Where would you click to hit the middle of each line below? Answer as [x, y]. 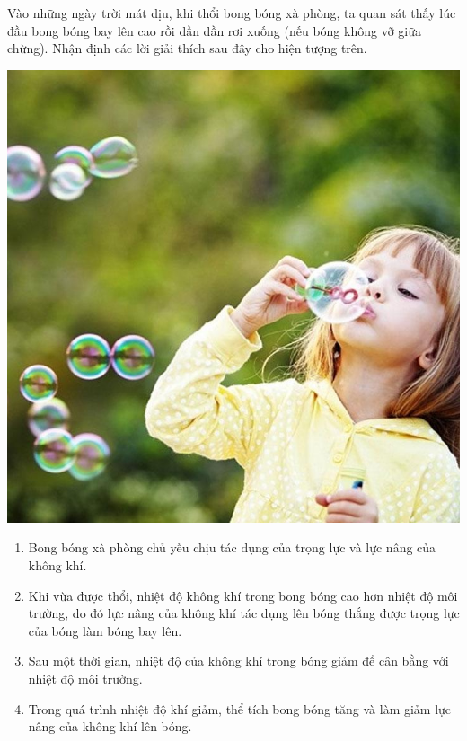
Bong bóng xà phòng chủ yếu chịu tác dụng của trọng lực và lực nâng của [232, 547]
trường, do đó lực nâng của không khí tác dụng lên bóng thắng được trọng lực [244, 613]
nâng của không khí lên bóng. [110, 726]
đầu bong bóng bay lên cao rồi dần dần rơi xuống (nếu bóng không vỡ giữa [214, 30]
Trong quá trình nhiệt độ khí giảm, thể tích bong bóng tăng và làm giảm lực [240, 708]
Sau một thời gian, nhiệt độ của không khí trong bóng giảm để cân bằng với [238, 661]
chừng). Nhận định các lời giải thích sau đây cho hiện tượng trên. [187, 48]
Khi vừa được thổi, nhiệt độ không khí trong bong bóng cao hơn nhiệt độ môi [243, 595]
